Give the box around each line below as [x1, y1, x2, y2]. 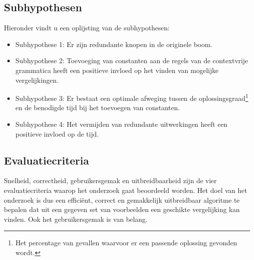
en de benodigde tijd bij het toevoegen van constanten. [15, 102, 180, 113]
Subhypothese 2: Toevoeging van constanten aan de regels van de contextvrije [15, 55, 248, 66]
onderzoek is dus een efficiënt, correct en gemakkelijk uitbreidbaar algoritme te [4, 194, 240, 205]
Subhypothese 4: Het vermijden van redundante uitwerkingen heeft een [15, 119, 228, 129]
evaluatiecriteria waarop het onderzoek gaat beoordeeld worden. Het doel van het [4, 185, 248, 195]
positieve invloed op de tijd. [15, 128, 99, 139]
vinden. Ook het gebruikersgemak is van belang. [4, 213, 148, 224]
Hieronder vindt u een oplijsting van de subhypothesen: [4, 23, 170, 33]
